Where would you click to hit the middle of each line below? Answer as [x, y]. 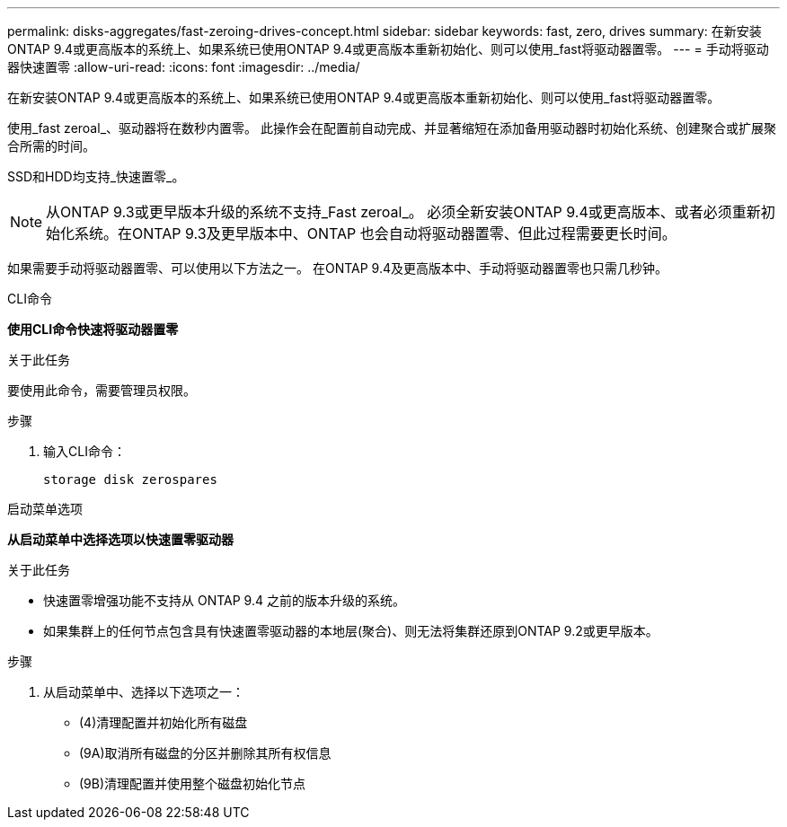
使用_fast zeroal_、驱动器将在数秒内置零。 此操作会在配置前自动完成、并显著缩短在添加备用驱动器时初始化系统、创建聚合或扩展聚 [392, 128]
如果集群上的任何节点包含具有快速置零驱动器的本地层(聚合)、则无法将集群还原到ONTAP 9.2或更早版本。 [351, 631]
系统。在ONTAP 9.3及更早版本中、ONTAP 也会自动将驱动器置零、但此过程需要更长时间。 [376, 233]
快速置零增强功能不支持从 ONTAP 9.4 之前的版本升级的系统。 [224, 600]
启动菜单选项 [45, 509]
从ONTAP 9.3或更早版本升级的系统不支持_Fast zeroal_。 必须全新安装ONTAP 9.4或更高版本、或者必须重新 [403, 212]
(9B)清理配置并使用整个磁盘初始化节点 [193, 783]
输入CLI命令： [84, 451]
